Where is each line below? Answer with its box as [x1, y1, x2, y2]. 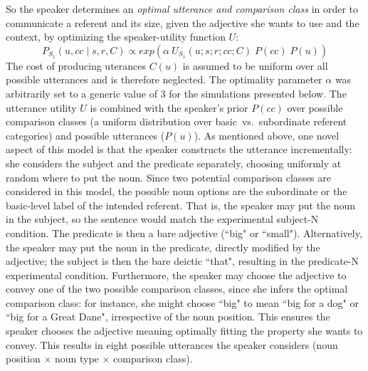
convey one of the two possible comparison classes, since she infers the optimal [6, 281, 348, 296]
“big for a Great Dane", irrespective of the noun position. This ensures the [6, 309, 330, 324]
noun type [54, 351, 99, 366]
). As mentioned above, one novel [194, 127, 340, 142]
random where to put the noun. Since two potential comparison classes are [6, 169, 332, 184]
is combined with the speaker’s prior [90, 100, 248, 115]
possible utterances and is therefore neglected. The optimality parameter [6, 72, 322, 87]
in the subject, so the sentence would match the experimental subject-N [6, 211, 319, 226]
